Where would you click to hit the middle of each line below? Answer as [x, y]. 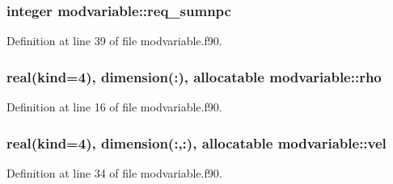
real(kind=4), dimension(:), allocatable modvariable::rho [194, 76]
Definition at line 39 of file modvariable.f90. [114, 41]
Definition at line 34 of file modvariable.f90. [114, 172]
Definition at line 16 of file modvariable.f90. [114, 107]
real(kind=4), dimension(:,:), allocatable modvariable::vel [196, 142]
